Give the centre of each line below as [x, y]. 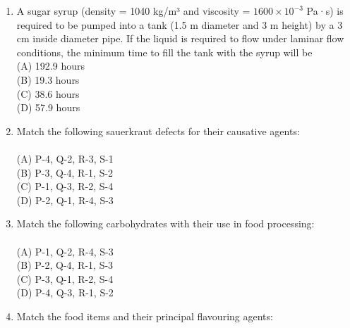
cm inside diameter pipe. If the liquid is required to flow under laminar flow [180, 38]
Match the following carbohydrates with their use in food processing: [165, 223]
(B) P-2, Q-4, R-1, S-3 [65, 265]
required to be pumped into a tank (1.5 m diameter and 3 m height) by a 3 [180, 24]
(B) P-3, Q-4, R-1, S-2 [65, 172]
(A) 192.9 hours [50, 66]
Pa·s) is [325, 11]
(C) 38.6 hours [48, 93]
